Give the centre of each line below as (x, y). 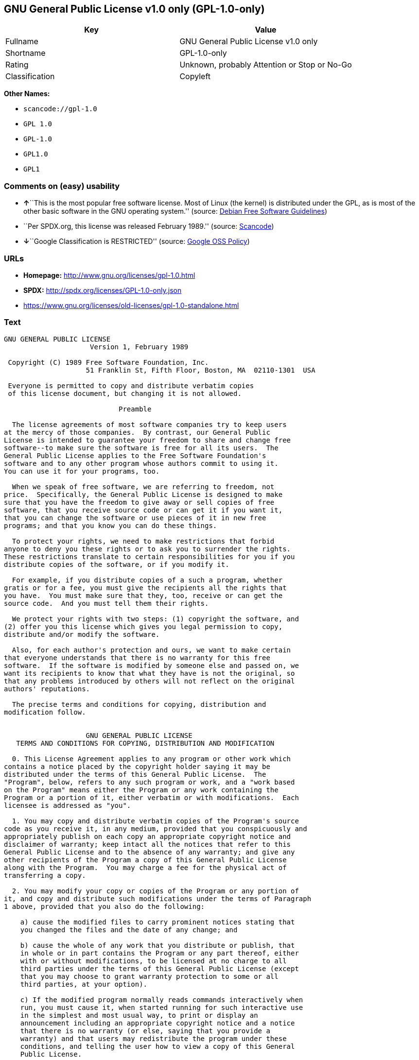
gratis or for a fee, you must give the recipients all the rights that (145, 588)
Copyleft (195, 77)
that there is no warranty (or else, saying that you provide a (145, 1031)
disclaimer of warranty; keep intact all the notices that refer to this (148, 844)
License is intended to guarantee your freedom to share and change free (148, 440)
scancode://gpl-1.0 (60, 109)
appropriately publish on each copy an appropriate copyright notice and (148, 836)
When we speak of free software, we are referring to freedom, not (143, 487)
